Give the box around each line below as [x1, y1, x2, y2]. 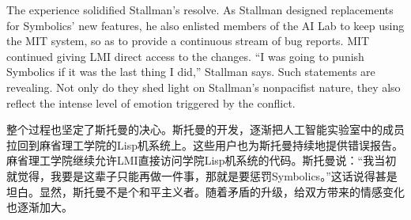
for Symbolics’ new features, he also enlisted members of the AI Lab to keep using [6, 17, 405, 33]
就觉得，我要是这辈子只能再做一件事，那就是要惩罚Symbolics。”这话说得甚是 [6, 167, 398, 184]
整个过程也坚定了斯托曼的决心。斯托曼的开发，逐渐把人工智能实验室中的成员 [6, 121, 405, 138]
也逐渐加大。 [6, 199, 73, 215]
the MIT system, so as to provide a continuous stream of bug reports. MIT [6, 32, 370, 49]
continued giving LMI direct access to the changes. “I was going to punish [6, 47, 364, 64]
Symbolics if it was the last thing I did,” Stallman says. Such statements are [6, 63, 375, 80]
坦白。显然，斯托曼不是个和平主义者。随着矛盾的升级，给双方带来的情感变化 [6, 183, 405, 199]
